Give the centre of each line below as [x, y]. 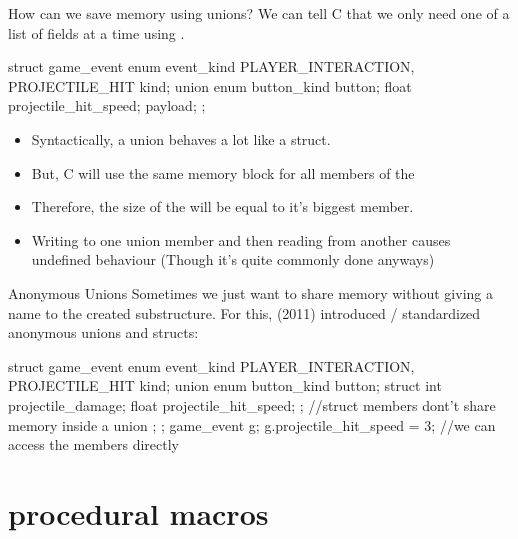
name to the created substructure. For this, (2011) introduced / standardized [244, 312]
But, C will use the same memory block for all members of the [223, 172]
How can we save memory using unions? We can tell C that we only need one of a [259, 13]
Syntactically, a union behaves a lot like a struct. [181, 138]
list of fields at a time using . [96, 32]
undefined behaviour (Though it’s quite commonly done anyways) [233, 259]
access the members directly [93, 444]
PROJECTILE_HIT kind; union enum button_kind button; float [210, 85]
